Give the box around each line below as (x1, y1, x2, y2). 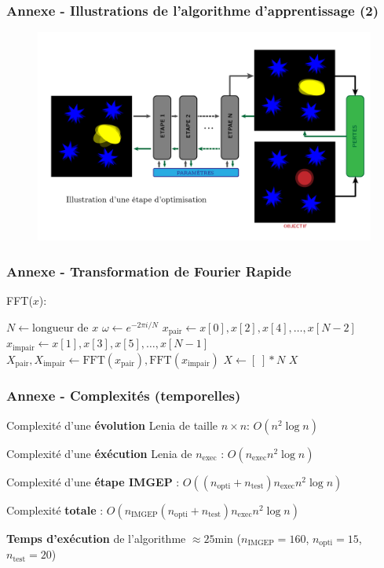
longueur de (31, 322, 89, 334)
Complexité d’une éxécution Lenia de (6, 445, 192, 461)
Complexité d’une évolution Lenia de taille (6, 416, 218, 433)
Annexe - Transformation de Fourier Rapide (6, 261, 291, 280)
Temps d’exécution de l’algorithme (6, 530, 186, 546)
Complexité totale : (6, 501, 104, 518)
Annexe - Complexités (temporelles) (6, 386, 241, 405)
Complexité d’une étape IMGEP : (6, 473, 180, 489)
